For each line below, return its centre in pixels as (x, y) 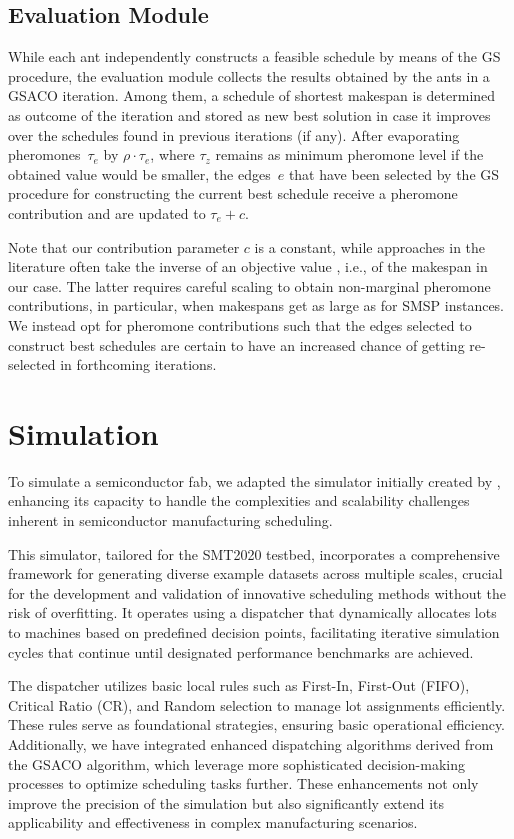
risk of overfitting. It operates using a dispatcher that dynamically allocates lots (252, 612)
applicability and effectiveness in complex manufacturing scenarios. (213, 822)
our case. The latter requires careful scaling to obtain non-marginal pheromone (249, 285)
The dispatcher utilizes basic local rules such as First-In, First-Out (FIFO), (239, 685)
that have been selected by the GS (394, 173)
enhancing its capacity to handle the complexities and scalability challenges (239, 500)
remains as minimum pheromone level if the (349, 154)
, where (172, 154)
